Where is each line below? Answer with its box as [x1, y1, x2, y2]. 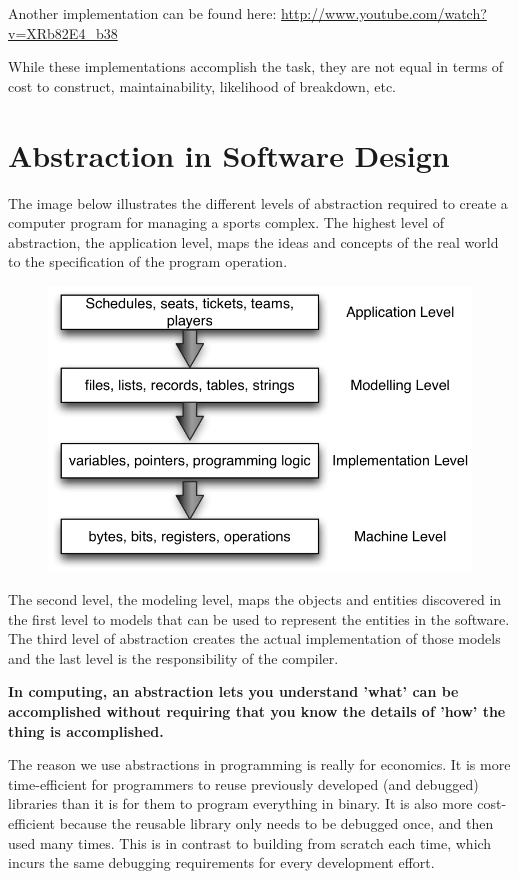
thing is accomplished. [8, 720, 164, 741]
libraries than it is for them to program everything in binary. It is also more [8, 793, 473, 814]
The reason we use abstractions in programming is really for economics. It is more [8, 754, 511, 775]
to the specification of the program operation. [8, 251, 288, 272]
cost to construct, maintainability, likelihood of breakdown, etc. [8, 75, 396, 96]
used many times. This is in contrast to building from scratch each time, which [8, 832, 492, 853]
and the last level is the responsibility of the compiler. [8, 647, 339, 668]
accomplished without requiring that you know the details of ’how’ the [8, 700, 506, 721]
